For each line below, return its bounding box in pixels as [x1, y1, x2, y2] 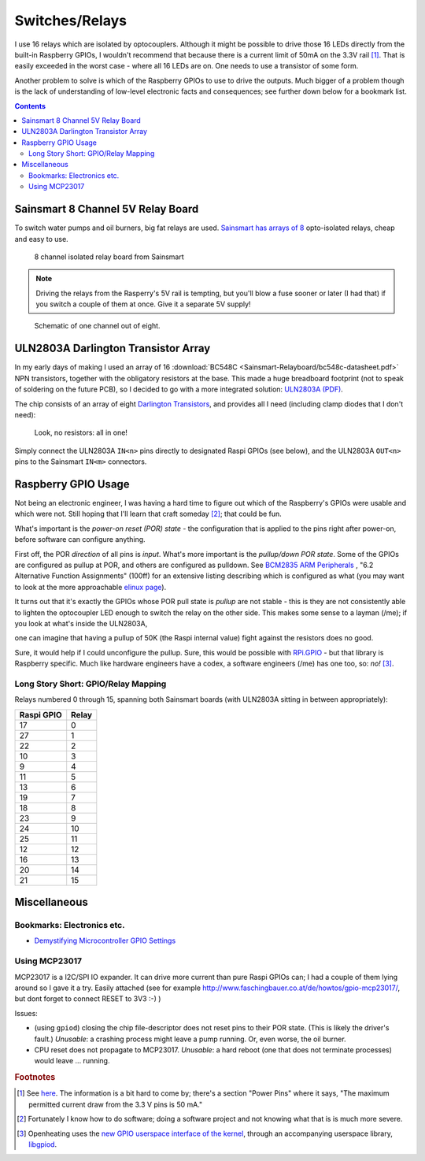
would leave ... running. [34, 1056, 110, 1066]
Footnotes [14, 1072, 56, 1083]
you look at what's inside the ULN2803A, [14, 618, 148, 628]
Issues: [14, 1008, 39, 1018]
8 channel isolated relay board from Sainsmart [34, 252, 184, 262]
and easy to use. [14, 234, 68, 243]
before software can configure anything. [14, 535, 146, 544]
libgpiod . [28, 1139, 57, 1149]
